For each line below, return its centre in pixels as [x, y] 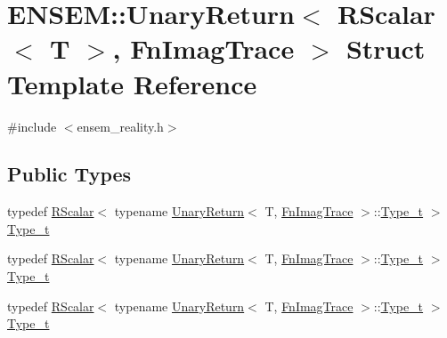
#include [32, 126]
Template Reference [132, 83]
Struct [386, 48]
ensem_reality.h [120, 126]
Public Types [69, 174]
